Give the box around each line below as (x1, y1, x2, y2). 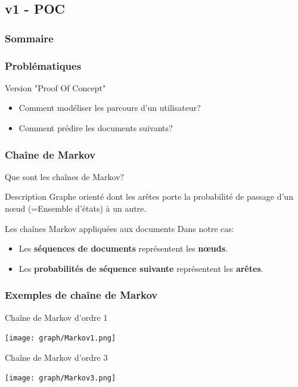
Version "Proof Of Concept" (5, 81, 106, 94)
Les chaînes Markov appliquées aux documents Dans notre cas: (5, 222, 234, 234)
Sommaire (5, 30, 54, 45)
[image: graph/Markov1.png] (5, 334, 116, 343)
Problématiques (5, 58, 82, 73)
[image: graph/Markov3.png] (5, 374, 116, 383)
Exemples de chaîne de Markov (5, 287, 158, 302)
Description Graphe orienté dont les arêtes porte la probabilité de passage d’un (5, 190, 293, 203)
